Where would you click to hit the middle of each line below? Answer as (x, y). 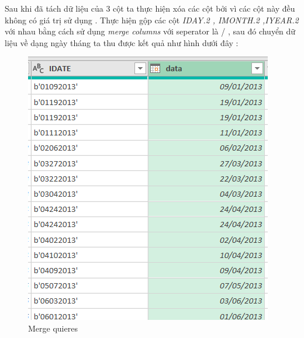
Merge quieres (53, 328)
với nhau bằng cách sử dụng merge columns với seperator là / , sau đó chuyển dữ (150, 31)
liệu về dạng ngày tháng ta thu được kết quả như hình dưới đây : (122, 42)
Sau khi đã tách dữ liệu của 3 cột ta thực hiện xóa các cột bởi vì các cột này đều (150, 8)
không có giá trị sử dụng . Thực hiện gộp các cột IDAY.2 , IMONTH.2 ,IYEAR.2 (152, 20)
